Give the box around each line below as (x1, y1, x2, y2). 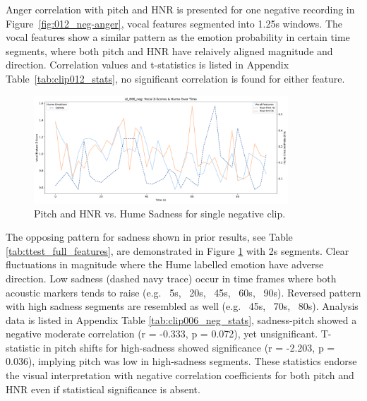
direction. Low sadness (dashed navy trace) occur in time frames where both (6, 270, 337, 285)
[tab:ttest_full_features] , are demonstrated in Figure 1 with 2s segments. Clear (6, 243, 349, 258)
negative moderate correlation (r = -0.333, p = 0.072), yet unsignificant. (6, 326, 318, 341)
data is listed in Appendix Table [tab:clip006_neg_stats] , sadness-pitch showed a (6, 312, 357, 327)
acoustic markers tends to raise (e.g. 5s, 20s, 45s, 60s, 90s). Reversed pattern (6, 285, 361, 299)
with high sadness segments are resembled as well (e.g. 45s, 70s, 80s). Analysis (6, 299, 359, 313)
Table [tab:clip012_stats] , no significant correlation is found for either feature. (6, 71, 345, 85)
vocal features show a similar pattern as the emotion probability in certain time (6, 30, 350, 44)
